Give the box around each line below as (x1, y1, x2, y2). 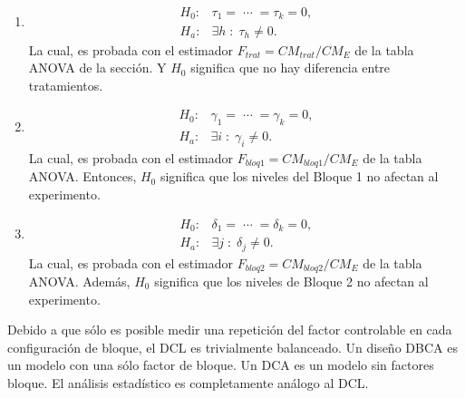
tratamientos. (28, 75, 103, 94)
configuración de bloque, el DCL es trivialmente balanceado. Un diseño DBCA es (7, 337, 458, 356)
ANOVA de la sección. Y (28, 58, 167, 77)
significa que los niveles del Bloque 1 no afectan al (160, 167, 439, 186)
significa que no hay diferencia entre (190, 58, 391, 77)
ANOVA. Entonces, (28, 167, 137, 186)
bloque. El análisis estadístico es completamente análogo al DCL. (7, 373, 369, 392)
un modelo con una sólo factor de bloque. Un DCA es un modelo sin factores (7, 355, 434, 374)
